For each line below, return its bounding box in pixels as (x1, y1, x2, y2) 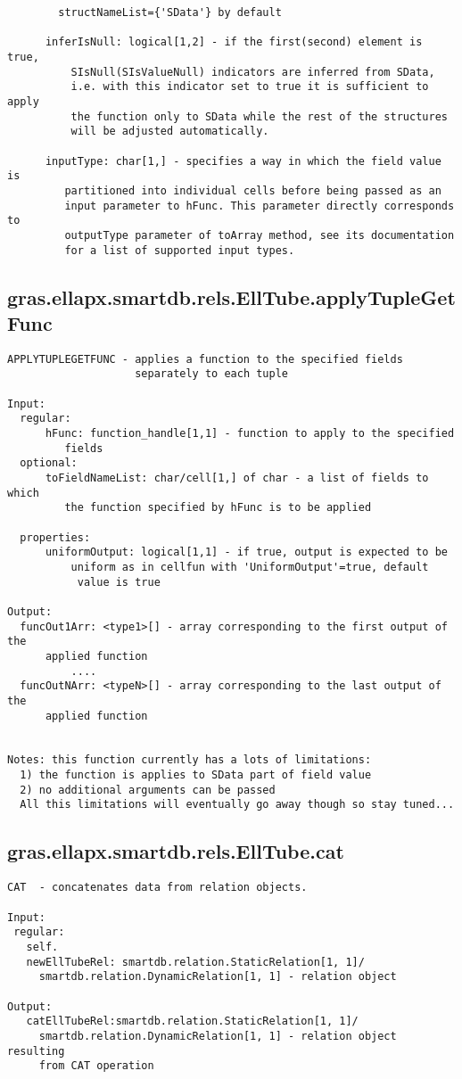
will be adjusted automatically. (70, 125, 269, 138)
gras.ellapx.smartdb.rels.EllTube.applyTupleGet (7, 283, 456, 310)
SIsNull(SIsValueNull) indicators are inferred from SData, (70, 65, 435, 78)
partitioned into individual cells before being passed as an (64, 184, 441, 197)
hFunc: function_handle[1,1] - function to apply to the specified (45, 427, 455, 441)
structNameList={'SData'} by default (58, 6, 282, 19)
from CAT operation (38, 1059, 154, 1073)
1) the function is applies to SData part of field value (20, 769, 372, 782)
